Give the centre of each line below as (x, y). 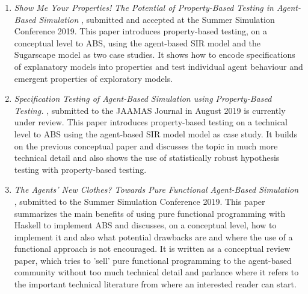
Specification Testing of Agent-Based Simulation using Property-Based (143, 99)
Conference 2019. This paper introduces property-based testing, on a (140, 31)
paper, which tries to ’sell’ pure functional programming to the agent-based (153, 260)
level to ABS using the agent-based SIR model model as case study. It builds (156, 133)
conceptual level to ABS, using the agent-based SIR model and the (137, 42)
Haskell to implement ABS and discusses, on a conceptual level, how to (145, 225)
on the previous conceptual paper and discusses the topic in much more (146, 145)
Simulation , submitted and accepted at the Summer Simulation (157, 19)
